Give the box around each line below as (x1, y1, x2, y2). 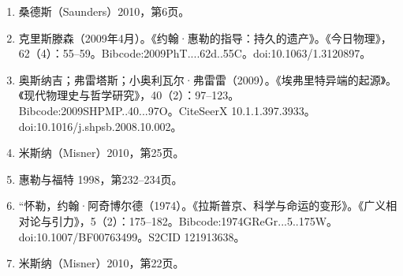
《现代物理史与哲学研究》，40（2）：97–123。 (18, 87, 240, 103)
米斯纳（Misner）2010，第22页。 (18, 255, 185, 271)
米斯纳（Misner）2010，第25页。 (18, 144, 185, 161)
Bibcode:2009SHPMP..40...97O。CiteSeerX (18, 102, 228, 118)
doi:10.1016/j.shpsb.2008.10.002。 (18, 117, 182, 134)
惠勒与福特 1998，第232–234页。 (18, 170, 183, 187)
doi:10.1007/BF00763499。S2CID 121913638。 (18, 228, 245, 244)
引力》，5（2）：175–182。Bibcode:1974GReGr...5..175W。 (51, 212, 338, 229)
